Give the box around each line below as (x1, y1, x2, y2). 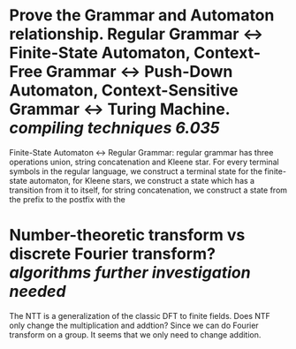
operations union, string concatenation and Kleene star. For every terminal (9, 156, 280, 167)
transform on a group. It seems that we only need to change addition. (9, 329, 262, 340)
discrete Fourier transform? (9, 244, 216, 264)
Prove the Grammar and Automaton (9, 5, 275, 26)
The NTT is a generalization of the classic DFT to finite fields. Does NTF (9, 310, 271, 321)
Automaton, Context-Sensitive (9, 80, 239, 101)
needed (9, 282, 66, 301)
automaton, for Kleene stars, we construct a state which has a (29, 175, 254, 186)
